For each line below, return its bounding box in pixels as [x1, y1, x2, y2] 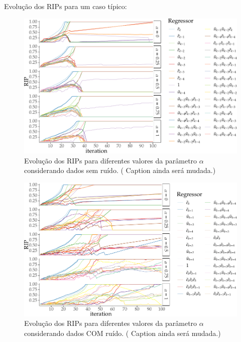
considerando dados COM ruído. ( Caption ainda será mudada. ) [24, 328, 221, 338]
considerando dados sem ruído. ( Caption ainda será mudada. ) [24, 165, 216, 176]
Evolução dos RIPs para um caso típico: [4, 1, 127, 11]
